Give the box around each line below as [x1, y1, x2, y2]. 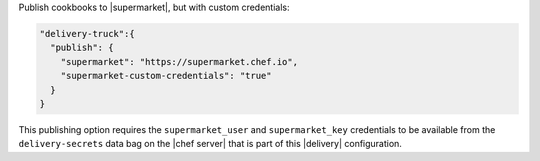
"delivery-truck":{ [39, 28, 135, 39]
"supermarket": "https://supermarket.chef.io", [60, 56, 299, 67]
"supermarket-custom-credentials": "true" [60, 70, 272, 82]
